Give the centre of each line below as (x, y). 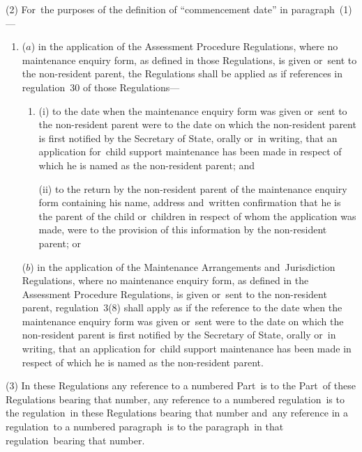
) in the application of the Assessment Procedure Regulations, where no (184, 46)
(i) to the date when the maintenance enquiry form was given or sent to (193, 110)
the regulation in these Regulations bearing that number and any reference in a (177, 413)
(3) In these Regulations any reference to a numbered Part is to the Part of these (181, 385)
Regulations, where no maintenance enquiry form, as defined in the (165, 280)
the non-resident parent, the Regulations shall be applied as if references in (182, 73)
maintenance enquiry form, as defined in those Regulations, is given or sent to (189, 60)
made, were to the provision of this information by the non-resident (183, 229)
